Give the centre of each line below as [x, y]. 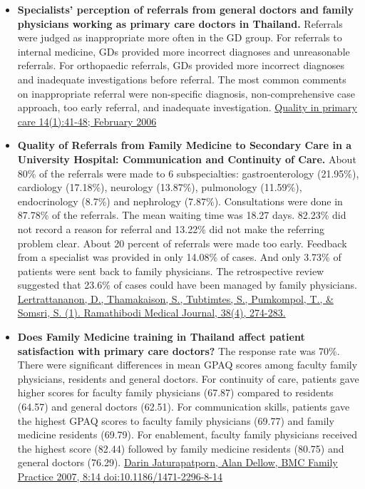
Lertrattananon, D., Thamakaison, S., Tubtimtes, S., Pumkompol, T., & [175, 298]
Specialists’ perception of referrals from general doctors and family [185, 9]
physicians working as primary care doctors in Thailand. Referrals [180, 23]
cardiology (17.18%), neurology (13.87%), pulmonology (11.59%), [160, 187]
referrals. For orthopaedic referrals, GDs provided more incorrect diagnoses [181, 65]
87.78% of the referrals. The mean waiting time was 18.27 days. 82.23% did [182, 215]
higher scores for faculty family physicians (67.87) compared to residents [175, 392]
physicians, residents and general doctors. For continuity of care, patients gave [188, 378]
